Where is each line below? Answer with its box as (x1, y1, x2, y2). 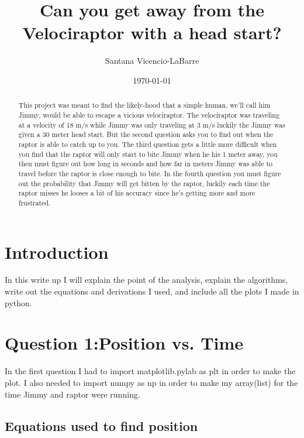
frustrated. (18, 197, 51, 207)
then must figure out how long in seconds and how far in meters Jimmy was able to (18, 159, 273, 169)
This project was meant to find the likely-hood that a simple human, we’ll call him (18, 100, 271, 110)
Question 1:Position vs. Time (5, 331, 244, 355)
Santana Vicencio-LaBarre (105, 54, 199, 67)
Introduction (5, 239, 109, 264)
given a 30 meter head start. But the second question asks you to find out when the (18, 129, 274, 139)
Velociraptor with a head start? (22, 20, 282, 45)
